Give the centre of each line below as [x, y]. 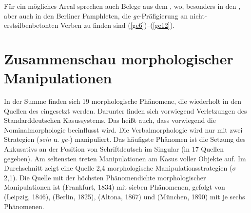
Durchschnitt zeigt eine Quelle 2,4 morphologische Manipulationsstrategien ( [118, 168]
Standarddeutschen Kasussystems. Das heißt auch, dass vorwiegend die [110, 120]
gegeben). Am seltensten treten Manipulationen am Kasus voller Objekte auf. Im [125, 158]
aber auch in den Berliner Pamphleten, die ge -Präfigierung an [96, 15]
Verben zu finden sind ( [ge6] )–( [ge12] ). [117, 25]
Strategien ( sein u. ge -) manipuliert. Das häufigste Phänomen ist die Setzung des [125, 139]
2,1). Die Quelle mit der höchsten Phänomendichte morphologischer [105, 177]
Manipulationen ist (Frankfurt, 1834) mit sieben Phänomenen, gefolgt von [115, 187]
